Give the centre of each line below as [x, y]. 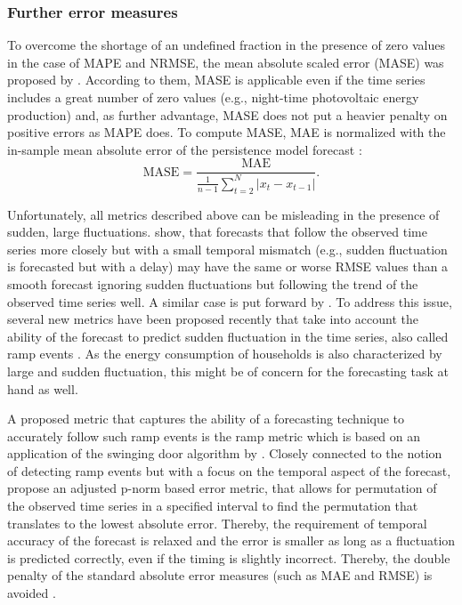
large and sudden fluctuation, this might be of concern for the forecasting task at [228, 371]
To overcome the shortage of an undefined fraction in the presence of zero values [226, 45]
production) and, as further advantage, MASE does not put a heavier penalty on [227, 114]
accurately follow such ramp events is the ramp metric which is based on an [214, 436]
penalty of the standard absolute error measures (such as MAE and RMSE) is [220, 575]
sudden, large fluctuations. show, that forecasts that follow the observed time [217, 232]
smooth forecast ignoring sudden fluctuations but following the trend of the [213, 283]
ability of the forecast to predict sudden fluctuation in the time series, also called [228, 336]
